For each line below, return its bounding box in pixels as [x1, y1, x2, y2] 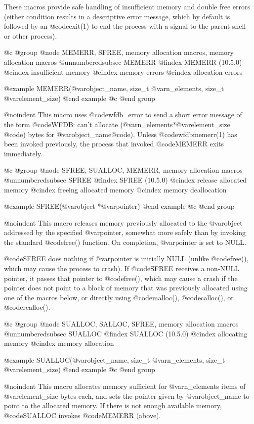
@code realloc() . [4, 302, 50, 312]
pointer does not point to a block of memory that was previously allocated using [4, 283, 248, 293]
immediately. [4, 148, 42, 158]
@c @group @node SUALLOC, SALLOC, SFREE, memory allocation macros [4, 319, 239, 329]
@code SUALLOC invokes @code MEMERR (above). [4, 410, 161, 420]
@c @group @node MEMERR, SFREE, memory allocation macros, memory [4, 47, 234, 57]
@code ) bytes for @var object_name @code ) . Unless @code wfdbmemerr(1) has [4, 129, 237, 139]
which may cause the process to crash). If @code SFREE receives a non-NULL [4, 263, 240, 274]
